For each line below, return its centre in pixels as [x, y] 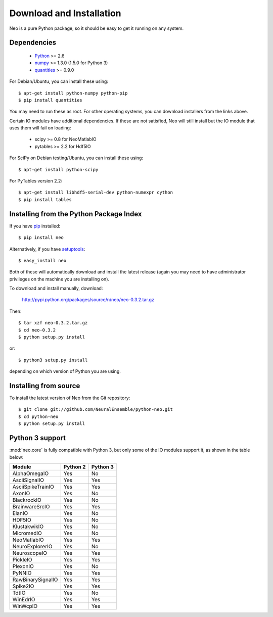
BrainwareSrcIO [31, 506]
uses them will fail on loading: [40, 128]
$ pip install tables [45, 199]
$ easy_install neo [42, 260]
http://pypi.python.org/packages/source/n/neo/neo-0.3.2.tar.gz [88, 300]
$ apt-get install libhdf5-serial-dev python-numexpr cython [96, 193]
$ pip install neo [41, 238]
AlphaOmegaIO [31, 473]
